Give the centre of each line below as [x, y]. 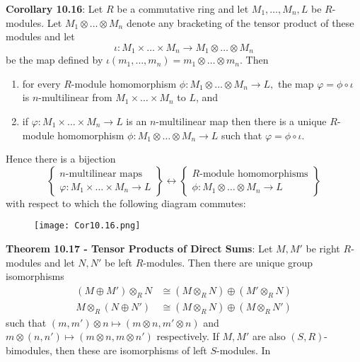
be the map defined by [54, 60]
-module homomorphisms [254, 174]
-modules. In [244, 350]
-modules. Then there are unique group [228, 262]
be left [119, 262]
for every [41, 83]
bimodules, [29, 350]
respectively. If [188, 336]
